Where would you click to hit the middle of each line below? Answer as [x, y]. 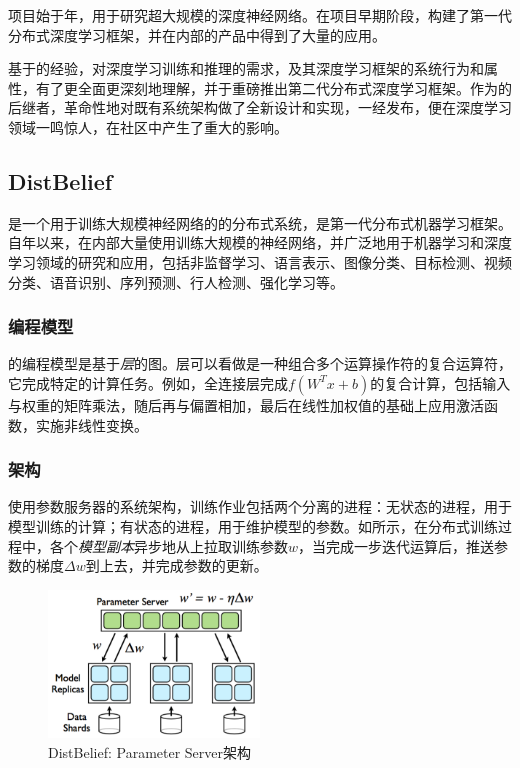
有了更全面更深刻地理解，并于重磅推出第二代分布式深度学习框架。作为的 [273, 87]
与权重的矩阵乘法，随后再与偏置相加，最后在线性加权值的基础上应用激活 [246, 404]
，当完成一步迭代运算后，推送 [396, 545]
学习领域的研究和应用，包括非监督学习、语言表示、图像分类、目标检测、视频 [260, 261]
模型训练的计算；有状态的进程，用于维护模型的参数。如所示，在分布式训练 [253, 525]
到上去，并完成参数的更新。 [176, 565]
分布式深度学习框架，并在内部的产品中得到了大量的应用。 [197, 34]
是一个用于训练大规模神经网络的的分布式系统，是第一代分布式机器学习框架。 [260, 222]
